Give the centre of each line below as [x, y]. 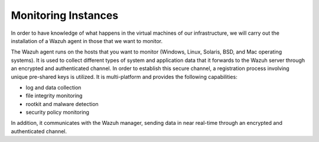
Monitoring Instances [65, 15]
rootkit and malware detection [62, 104]
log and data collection [53, 87]
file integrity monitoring [54, 96]
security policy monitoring [58, 113]
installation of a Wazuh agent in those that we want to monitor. [87, 41]
